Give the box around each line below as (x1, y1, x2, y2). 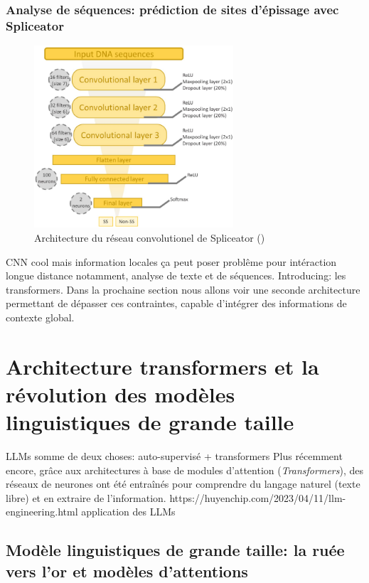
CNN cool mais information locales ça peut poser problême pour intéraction (6, 254, 337, 269)
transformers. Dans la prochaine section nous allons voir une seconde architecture (6, 282, 360, 296)
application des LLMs (81, 504, 176, 519)
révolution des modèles (6, 379, 235, 408)
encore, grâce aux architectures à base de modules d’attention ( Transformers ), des (6, 462, 363, 477)
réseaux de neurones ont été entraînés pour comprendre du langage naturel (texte (6, 476, 360, 491)
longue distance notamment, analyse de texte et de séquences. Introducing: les (6, 268, 346, 283)
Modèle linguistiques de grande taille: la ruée (6, 539, 345, 561)
